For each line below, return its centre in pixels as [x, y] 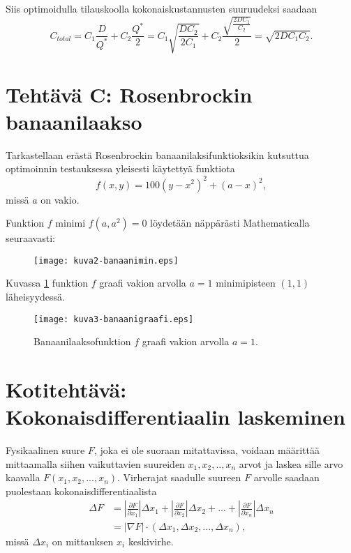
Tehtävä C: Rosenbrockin [129, 94]
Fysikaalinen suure [45, 450]
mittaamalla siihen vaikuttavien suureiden [95, 463]
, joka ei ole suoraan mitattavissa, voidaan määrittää [207, 450]
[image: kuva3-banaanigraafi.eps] [114, 319]
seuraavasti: [30, 238]
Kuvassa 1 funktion [47, 283]
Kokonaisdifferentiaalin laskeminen [175, 417]
